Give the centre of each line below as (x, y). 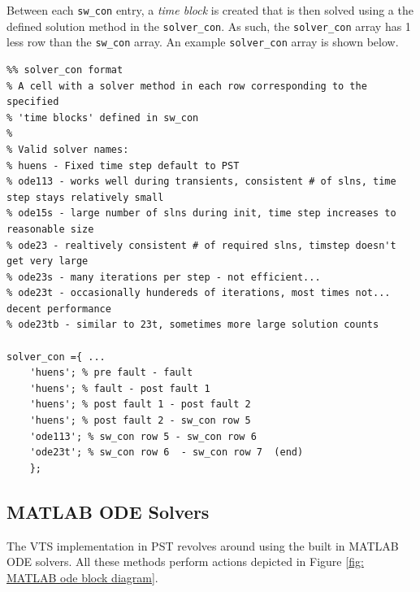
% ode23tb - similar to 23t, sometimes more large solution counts (193, 325)
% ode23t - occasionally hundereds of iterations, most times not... (199, 293)
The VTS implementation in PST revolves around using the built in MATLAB (203, 545)
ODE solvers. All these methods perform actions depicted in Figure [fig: (185, 562)
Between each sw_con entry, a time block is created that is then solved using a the (210, 10)
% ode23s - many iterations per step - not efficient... (164, 277)
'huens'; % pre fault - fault (111, 373)
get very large (48, 261)
